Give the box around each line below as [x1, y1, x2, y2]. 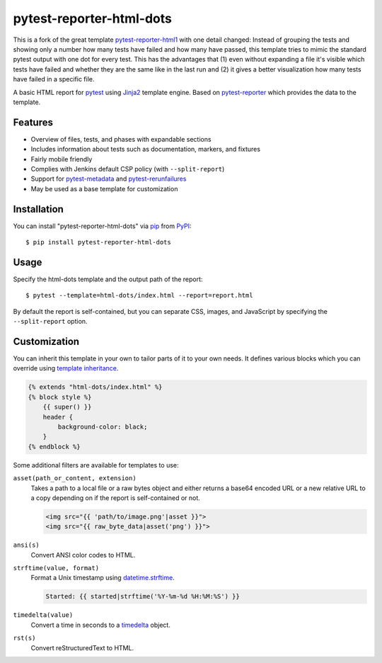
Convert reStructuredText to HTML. [30, 643, 134, 652]
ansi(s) [13, 541, 40, 549]
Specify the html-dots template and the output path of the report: [13, 275, 203, 283]
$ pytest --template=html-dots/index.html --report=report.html [25, 291, 254, 300]
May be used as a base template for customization [30, 184, 178, 193]
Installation [13, 203, 64, 215]
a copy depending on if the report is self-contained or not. [30, 493, 201, 502]
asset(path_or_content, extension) [13, 475, 137, 482]
